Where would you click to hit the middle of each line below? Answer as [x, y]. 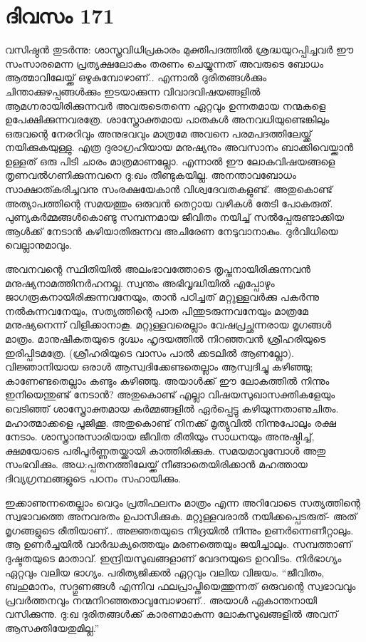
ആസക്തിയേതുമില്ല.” [52, 627]
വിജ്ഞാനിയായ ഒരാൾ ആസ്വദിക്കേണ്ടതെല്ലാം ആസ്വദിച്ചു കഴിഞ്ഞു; [159, 367]
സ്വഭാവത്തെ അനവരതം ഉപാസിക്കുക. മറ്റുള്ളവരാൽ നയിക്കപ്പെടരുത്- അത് [181, 516]
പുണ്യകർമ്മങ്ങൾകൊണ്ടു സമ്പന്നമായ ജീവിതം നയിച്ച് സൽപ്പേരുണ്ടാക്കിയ [175, 217]
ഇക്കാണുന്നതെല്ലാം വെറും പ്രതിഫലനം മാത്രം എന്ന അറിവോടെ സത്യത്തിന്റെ [183, 502]
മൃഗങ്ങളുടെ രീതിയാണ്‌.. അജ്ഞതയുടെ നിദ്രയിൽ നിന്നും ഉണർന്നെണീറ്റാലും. [179, 530]
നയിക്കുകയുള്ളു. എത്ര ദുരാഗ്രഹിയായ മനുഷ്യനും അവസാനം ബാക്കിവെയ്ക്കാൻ [179, 147]
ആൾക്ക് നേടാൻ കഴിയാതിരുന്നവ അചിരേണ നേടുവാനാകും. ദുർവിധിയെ [172, 231]
